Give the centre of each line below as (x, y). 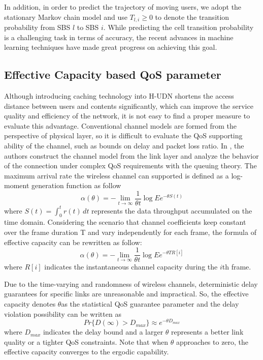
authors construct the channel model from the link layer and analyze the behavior (131, 155)
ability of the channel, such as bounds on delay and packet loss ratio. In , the (124, 145)
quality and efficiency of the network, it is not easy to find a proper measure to (127, 116)
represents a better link (207, 332)
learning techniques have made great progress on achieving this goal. (111, 47)
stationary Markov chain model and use (66, 17)
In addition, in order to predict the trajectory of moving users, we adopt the (123, 7)
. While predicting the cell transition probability (178, 27)
